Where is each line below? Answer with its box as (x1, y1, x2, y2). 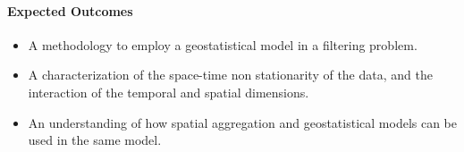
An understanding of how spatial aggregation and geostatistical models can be (28, 113, 458, 131)
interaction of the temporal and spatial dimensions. (28, 82, 309, 101)
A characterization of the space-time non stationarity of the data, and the (28, 65, 433, 84)
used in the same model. (28, 131, 162, 149)
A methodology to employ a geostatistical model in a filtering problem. (28, 35, 418, 54)
